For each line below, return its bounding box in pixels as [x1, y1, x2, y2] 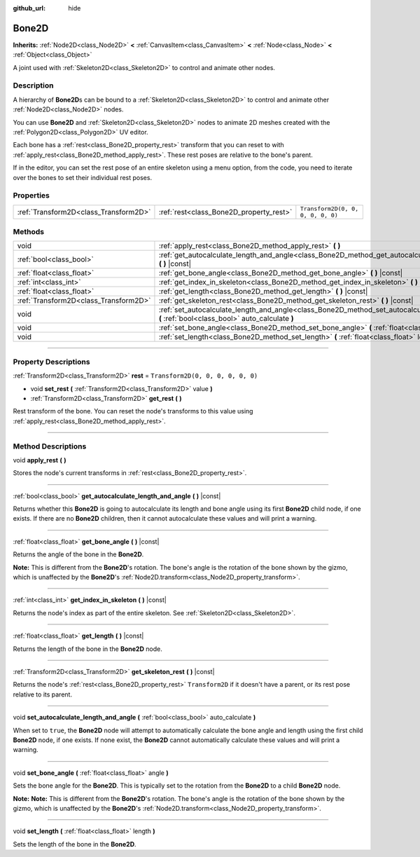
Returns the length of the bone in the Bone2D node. [13, 645, 162, 653]
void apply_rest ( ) [13, 455, 66, 464]
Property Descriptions [13, 357, 90, 366]
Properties [13, 191, 50, 200]
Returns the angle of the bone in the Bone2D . [13, 550, 144, 558]
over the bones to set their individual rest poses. [13, 173, 153, 181]
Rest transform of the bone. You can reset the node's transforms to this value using [13, 407, 253, 416]
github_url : [13, 4, 45, 12]
